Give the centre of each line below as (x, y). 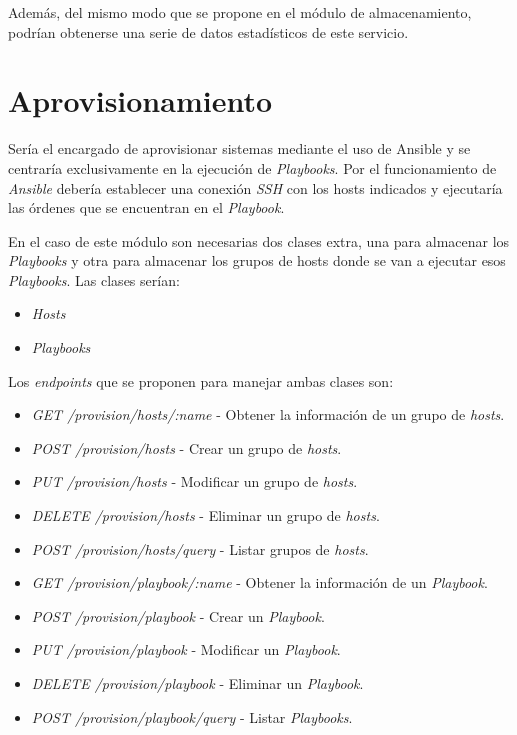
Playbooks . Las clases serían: (94, 279)
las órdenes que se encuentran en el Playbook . (146, 207)
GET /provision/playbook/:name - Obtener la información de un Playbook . (259, 582)
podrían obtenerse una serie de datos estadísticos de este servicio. (208, 31)
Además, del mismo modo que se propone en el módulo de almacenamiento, (240, 12)
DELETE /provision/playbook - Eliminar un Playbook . (197, 683)
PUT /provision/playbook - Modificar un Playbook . (186, 649)
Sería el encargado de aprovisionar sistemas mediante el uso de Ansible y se (239, 148)
